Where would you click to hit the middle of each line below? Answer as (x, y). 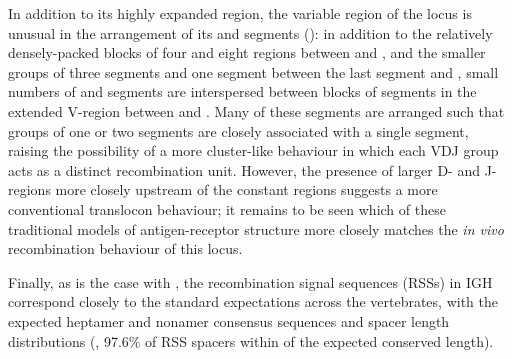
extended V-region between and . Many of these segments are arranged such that (256, 110)
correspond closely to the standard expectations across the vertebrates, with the (253, 301)
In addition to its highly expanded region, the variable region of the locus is (240, 13)
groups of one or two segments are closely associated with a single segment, (238, 130)
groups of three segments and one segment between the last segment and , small (253, 71)
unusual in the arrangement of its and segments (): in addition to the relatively (250, 32)
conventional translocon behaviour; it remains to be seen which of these (227, 208)
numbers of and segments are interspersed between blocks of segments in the (242, 91)
